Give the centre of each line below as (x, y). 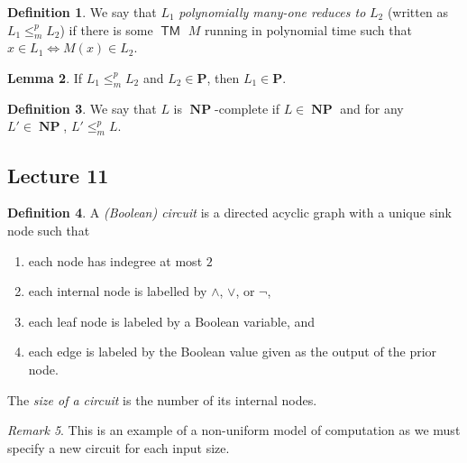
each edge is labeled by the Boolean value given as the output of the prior (233, 352)
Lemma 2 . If (45, 77)
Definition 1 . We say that (82, 12)
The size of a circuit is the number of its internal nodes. (162, 399)
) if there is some (106, 29)
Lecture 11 (58, 175)
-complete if (247, 108)
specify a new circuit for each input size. (119, 447)
